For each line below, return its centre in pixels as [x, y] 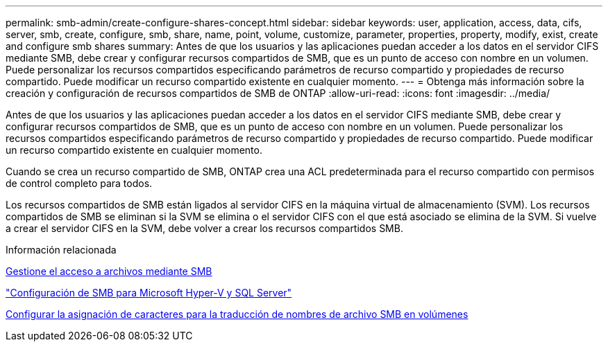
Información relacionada [61, 250]
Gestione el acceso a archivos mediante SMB [109, 271]
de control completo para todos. [79, 183]
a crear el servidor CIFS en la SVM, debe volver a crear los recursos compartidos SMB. [204, 228]
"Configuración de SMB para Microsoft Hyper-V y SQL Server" [149, 293]
